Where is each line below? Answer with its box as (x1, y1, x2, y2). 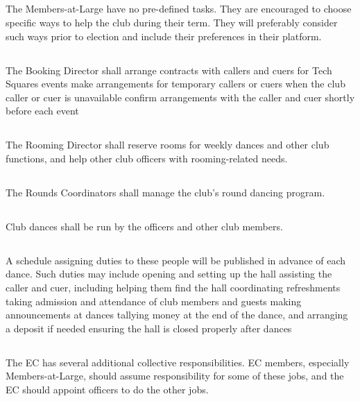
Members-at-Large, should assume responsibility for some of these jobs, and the (6, 368, 344, 383)
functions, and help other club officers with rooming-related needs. (6, 151, 288, 165)
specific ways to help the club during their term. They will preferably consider (6, 15, 338, 29)
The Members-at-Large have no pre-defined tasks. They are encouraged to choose (6, 1, 352, 16)
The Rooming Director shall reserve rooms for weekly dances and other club (6, 137, 329, 152)
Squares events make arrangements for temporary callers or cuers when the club (6, 76, 345, 91)
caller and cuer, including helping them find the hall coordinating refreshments (6, 280, 341, 295)
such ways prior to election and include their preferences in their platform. (6, 28, 322, 43)
